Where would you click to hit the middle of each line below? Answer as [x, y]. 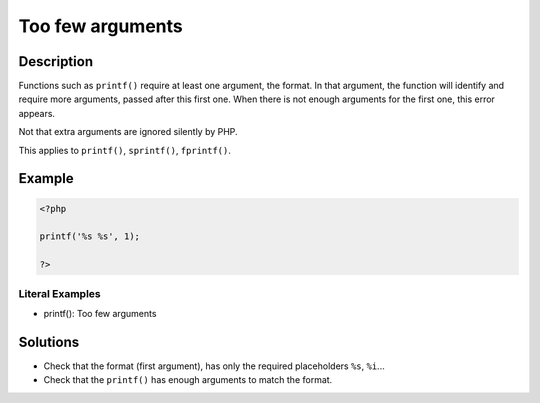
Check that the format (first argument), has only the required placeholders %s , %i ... [214, 366]
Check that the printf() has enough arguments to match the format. [188, 380]
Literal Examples [59, 293]
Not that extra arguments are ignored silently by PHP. [128, 132]
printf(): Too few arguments [100, 313]
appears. [36, 113]
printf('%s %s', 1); [89, 236]
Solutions [49, 341]
